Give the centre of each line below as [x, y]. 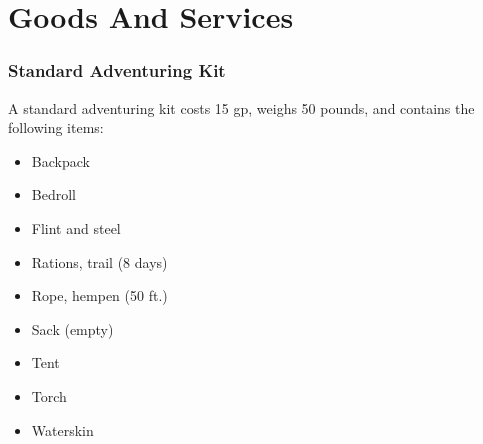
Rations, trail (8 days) [99, 261]
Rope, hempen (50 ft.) [99, 295]
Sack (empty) [72, 328]
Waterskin [62, 429]
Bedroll [53, 194]
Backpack [60, 160]
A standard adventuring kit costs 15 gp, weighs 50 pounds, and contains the [241, 107]
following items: [56, 127]
